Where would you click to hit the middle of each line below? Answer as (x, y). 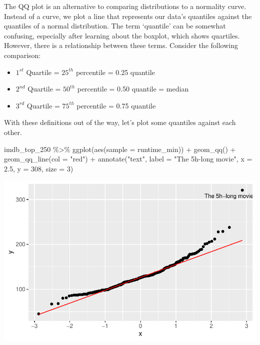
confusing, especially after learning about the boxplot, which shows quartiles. (122, 35)
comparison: (22, 55)
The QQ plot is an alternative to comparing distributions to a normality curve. (125, 6)
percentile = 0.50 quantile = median (133, 89)
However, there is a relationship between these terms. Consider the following (121, 45)
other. (13, 132)
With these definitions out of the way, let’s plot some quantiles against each (120, 122)
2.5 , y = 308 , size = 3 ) (39, 168)
